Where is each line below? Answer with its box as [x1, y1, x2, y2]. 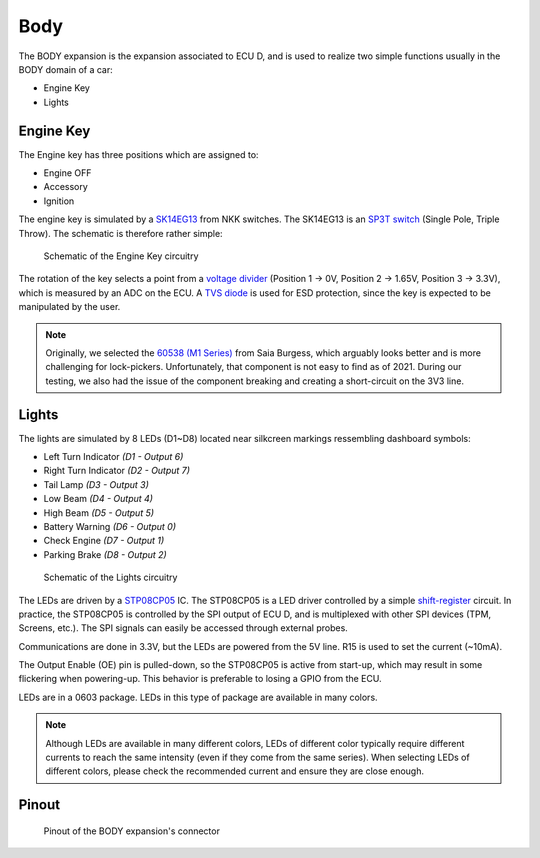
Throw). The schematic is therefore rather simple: [18, 227, 224, 239]
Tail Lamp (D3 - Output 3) [43, 478, 150, 490]
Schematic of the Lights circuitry [43, 571, 178, 584]
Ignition [43, 195, 75, 207]
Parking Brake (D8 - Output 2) [43, 548, 167, 560]
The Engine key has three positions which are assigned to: [18, 148, 259, 160]
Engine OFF [43, 167, 92, 179]
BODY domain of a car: [18, 63, 114, 75]
